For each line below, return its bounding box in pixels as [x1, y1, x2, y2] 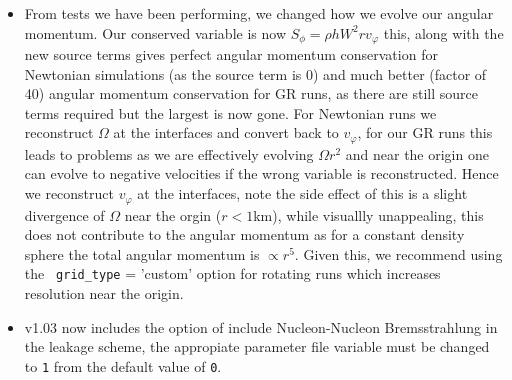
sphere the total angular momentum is [24, 243, 260, 264]
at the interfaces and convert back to [113, 122, 339, 143]
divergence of [24, 204, 105, 225]
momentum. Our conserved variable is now [24, 22, 286, 43]
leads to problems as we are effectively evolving [24, 143, 314, 164]
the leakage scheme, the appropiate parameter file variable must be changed [24, 336, 490, 357]
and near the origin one [345, 143, 489, 164]
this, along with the [383, 22, 504, 43]
